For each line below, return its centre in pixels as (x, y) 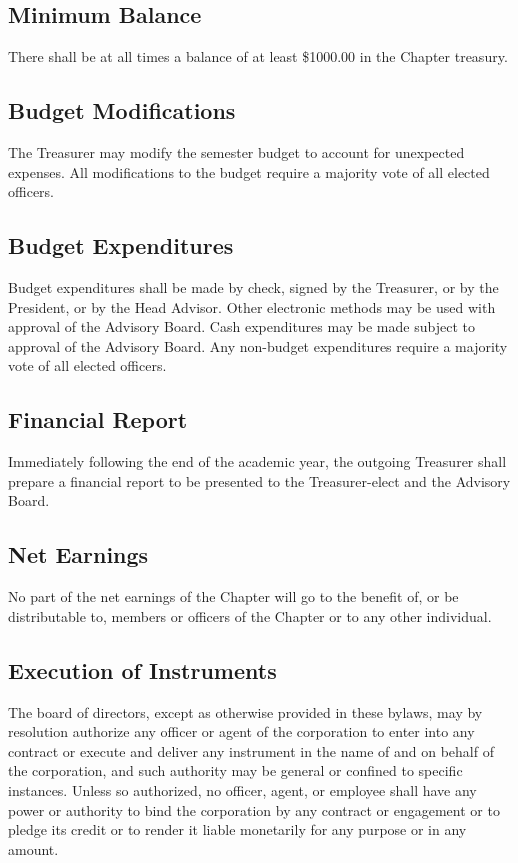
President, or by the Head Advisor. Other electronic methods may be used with (252, 306)
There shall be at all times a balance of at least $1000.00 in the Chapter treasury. (258, 56)
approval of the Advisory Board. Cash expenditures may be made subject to (241, 326)
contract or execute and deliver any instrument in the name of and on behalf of (251, 750)
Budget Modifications (122, 110)
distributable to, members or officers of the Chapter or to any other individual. (250, 615)
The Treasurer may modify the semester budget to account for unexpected (236, 152)
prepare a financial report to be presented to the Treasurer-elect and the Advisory (259, 480)
